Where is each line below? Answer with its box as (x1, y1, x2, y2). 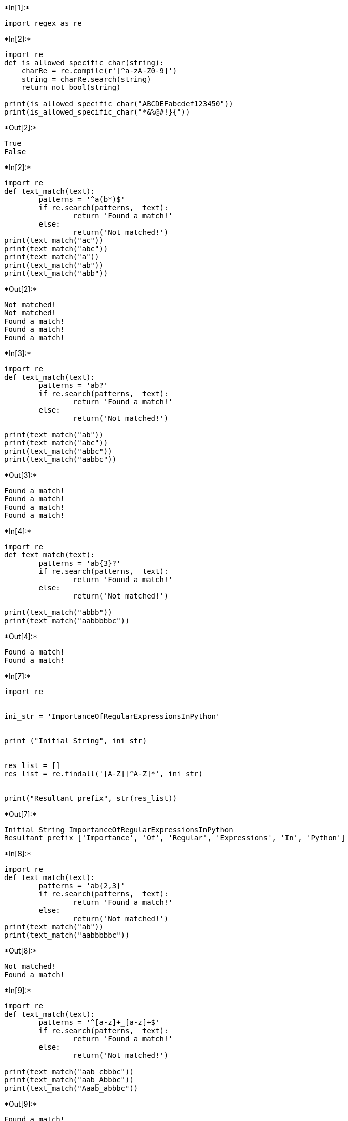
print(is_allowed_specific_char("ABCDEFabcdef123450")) (4, 100, 233, 108)
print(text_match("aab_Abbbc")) (4, 1076, 134, 1084)
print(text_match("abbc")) (4, 447, 112, 455)
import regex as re (4, 19, 82, 27)
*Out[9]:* (4, 1099, 37, 1108)
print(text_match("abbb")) (4, 608, 112, 616)
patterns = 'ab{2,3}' (38, 882, 126, 890)
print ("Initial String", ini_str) (4, 737, 147, 745)
